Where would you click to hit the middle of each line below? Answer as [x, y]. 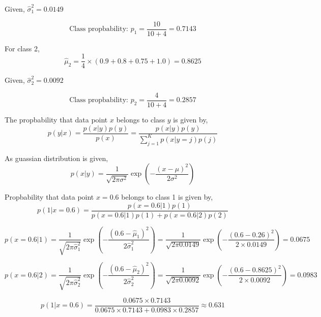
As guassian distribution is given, [56, 158]
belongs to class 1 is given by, [167, 197]
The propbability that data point [56, 119]
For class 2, [22, 48]
